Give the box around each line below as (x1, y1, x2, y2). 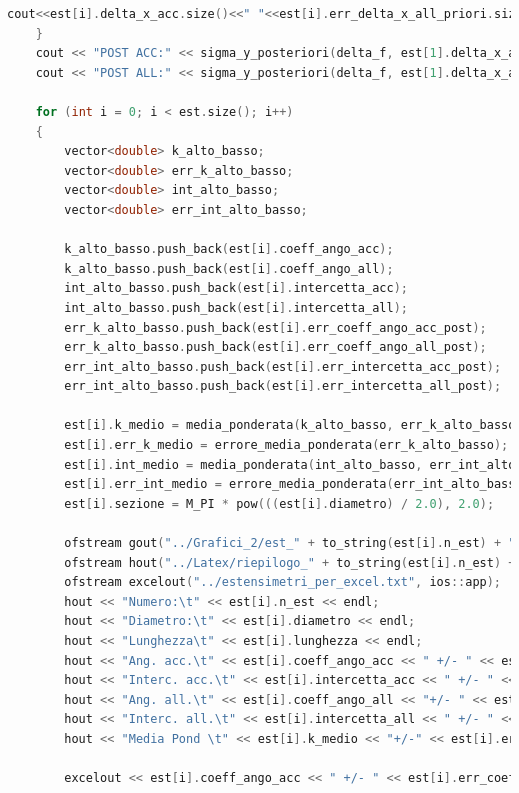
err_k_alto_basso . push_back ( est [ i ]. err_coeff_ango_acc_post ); (64, 320, 487, 335)
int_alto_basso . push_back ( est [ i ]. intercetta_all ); (64, 300, 408, 315)
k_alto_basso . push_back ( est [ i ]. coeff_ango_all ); (64, 261, 394, 276)
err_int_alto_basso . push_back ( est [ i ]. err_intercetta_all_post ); (64, 379, 502, 394)
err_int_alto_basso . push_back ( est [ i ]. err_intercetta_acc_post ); (64, 359, 502, 374)
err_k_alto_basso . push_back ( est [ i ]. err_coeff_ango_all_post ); (64, 340, 487, 355)
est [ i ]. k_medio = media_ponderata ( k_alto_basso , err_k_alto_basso (64, 418, 516, 433)
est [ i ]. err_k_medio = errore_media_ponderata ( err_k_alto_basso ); (64, 438, 509, 453)
